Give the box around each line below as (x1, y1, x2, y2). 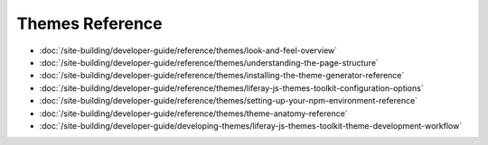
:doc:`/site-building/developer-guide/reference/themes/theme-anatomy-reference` (39, 108, 348, 119)
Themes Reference (16, 14, 163, 33)
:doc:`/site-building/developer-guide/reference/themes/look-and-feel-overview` (39, 45, 338, 56)
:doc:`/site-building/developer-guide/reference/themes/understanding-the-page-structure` (39, 57, 379, 68)
